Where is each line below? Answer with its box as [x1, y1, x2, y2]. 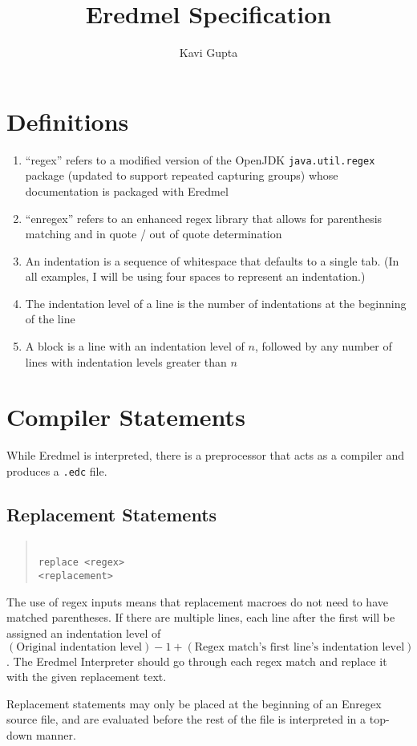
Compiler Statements [6, 400, 245, 433]
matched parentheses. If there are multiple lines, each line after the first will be [6, 609, 395, 626]
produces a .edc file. [6, 462, 107, 479]
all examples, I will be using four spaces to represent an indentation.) [25, 268, 366, 285]
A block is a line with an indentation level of [25, 338, 245, 355]
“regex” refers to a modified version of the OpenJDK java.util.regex [25, 151, 375, 168]
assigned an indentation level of [6, 624, 161, 641]
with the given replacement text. [6, 668, 167, 685]
